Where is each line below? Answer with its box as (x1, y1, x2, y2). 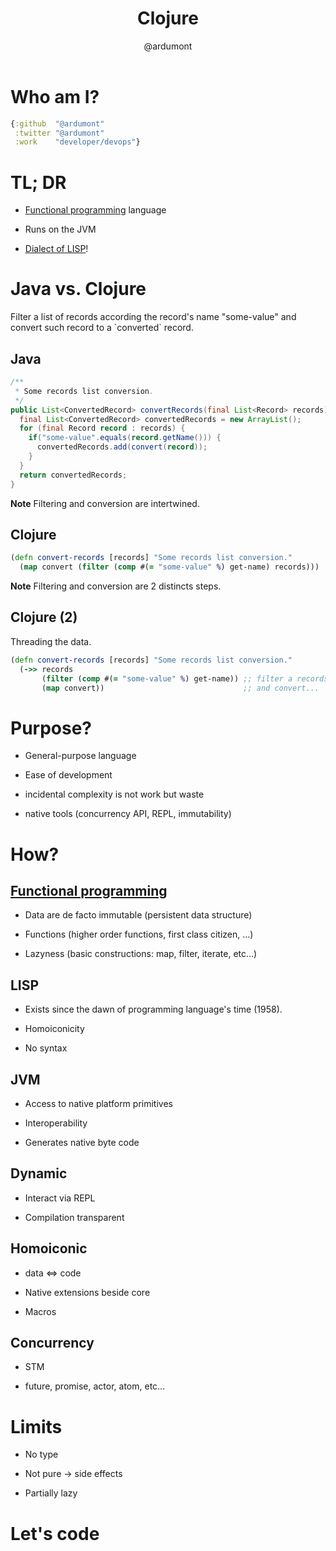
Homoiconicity (24, 1023, 85, 1035)
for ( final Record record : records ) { (19, 423, 186, 434)
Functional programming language (24, 204, 167, 216)
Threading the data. (10, 635, 92, 647)
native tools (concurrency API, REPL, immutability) (24, 808, 232, 820)
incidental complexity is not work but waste (24, 788, 205, 801)
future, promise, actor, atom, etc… (24, 1380, 166, 1392)
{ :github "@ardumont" (10, 118, 105, 129)
